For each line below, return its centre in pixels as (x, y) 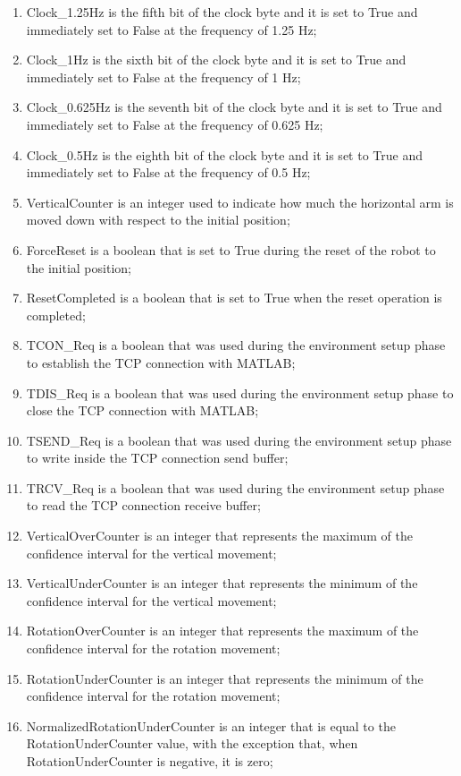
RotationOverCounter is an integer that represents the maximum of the (222, 631)
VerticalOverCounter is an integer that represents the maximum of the (219, 536)
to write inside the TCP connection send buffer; (157, 458)
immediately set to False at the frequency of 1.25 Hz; (172, 29)
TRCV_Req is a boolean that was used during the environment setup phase (235, 487)
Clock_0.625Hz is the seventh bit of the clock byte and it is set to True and (234, 107)
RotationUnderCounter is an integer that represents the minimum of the (225, 678)
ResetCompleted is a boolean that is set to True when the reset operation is (234, 298)
